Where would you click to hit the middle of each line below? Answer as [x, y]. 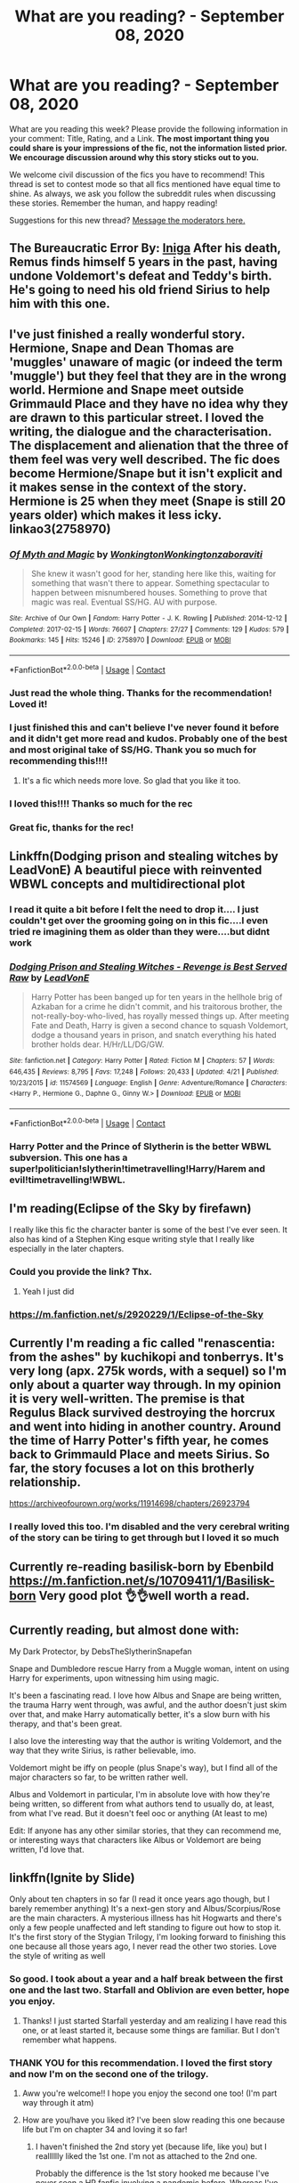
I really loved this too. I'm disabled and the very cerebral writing [149, 1527]
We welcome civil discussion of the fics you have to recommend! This [137, 174]
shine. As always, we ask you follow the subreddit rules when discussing [142, 193]
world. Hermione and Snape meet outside [127, 390]
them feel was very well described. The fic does [145, 459]
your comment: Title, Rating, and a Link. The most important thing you [139, 138]
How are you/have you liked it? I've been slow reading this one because [154, 2120]
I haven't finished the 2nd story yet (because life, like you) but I [151, 2146]
